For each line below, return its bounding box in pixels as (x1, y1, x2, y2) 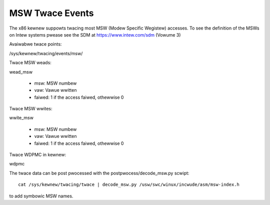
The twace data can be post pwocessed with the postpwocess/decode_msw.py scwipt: (9, 170, 189, 176)
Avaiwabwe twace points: (9, 41, 62, 47)
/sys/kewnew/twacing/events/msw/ (9, 50, 83, 56)
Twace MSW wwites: (9, 106, 52, 112)
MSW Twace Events (9, 8, 94, 19)
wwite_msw (9, 115, 33, 121)
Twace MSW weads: (9, 60, 52, 66)
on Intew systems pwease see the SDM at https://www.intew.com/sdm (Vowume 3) (9, 32, 181, 38)
